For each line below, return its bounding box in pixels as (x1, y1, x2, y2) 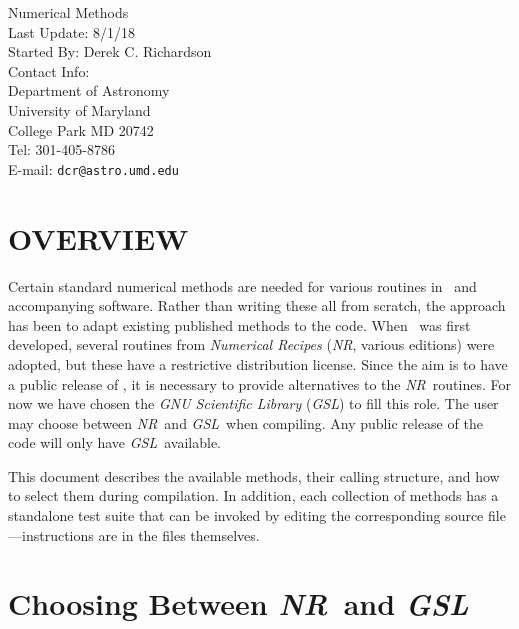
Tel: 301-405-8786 (8, 139, 115, 160)
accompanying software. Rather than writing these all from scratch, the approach (8, 295, 506, 316)
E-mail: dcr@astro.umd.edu (8, 158, 179, 179)
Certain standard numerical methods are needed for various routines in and (8, 275, 477, 296)
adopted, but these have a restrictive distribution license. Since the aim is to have (8, 353, 508, 374)
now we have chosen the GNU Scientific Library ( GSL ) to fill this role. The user (8, 393, 499, 414)
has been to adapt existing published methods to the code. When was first (8, 314, 471, 335)
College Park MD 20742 (8, 119, 154, 140)
